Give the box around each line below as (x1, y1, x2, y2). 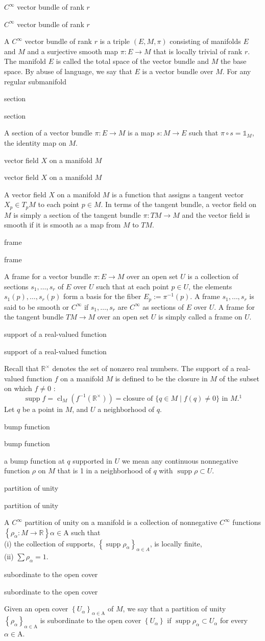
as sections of (142, 301, 184, 312)
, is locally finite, (150, 538, 202, 548)
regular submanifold (4, 76, 66, 86)
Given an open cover (4, 603, 68, 614)
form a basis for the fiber (63, 291, 141, 302)
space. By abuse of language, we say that (4, 65, 132, 76)
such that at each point (96, 281, 169, 291)
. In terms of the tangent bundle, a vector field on (101, 199, 257, 210)
